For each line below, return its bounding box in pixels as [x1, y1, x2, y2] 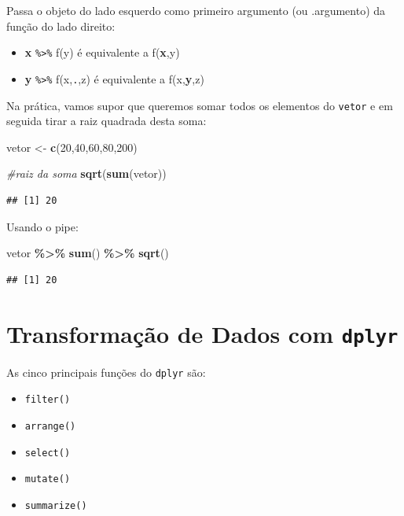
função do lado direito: [6, 17, 116, 34]
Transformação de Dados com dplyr [6, 317, 398, 349]
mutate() [24, 474, 71, 485]
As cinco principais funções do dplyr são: [6, 363, 206, 380]
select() [24, 447, 71, 459]
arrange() [24, 420, 76, 432]
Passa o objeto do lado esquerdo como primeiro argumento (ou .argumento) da [6, 2, 386, 18]
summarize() [24, 499, 87, 511]
